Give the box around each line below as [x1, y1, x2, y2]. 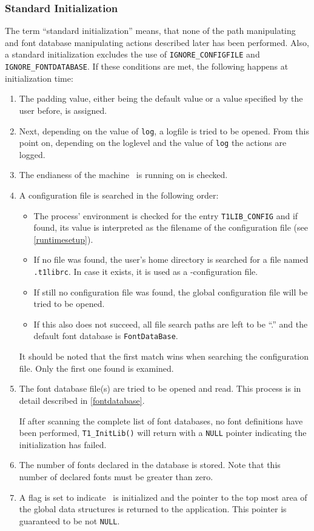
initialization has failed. [19, 438, 107, 450]
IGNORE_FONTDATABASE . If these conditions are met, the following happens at [5, 60, 289, 73]
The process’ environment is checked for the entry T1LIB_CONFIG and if [33, 209, 298, 222]
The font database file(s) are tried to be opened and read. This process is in [19, 382, 301, 395]
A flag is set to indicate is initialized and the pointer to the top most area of [19, 490, 307, 503]
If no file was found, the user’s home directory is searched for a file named [33, 253, 309, 266]
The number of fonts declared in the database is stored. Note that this [19, 458, 281, 471]
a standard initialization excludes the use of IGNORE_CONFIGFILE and [5, 48, 260, 61]
